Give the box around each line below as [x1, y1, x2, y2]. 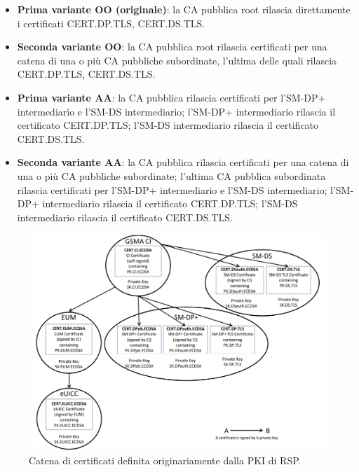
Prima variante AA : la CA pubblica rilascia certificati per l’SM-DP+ [17, 90, 326, 104]
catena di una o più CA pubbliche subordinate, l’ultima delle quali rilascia [17, 53, 337, 67]
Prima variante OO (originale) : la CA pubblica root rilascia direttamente [17, 2, 351, 16]
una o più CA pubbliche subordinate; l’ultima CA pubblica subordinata [17, 168, 326, 183]
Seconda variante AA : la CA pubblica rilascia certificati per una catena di [17, 155, 349, 169]
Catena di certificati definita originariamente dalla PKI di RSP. [29, 453, 302, 468]
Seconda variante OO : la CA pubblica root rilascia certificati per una [17, 39, 327, 54]
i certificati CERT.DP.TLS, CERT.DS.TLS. [17, 15, 205, 30]
